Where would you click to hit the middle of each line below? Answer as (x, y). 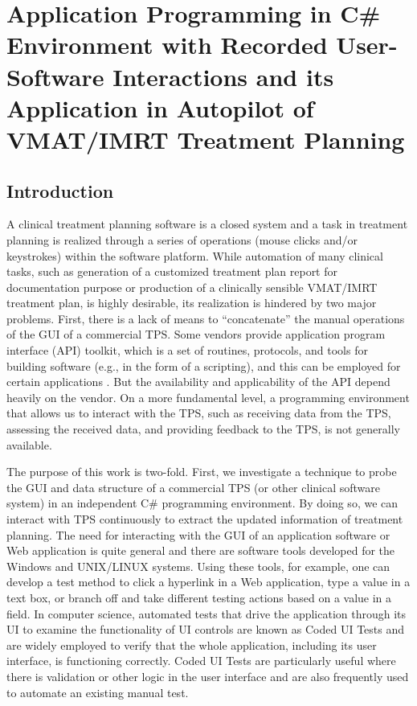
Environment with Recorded (167, 45)
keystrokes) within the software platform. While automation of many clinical (195, 255)
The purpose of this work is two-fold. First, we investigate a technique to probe (202, 472)
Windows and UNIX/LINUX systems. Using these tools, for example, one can (198, 566)
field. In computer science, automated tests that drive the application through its (206, 613)
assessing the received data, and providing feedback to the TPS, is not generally (203, 429)
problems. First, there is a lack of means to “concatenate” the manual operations (206, 318)
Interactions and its (223, 76)
